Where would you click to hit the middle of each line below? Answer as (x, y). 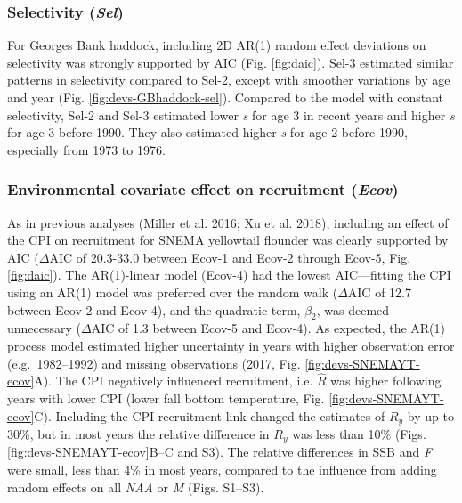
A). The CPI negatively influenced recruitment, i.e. (174, 381)
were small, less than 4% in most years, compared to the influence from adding (222, 470)
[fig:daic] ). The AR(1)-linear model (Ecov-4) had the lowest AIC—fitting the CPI (229, 275)
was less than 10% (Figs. (359, 434)
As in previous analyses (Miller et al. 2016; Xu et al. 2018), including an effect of (228, 222)
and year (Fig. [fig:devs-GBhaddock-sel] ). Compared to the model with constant (226, 97)
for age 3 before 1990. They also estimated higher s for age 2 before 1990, (207, 132)
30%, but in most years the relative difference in (138, 434)
